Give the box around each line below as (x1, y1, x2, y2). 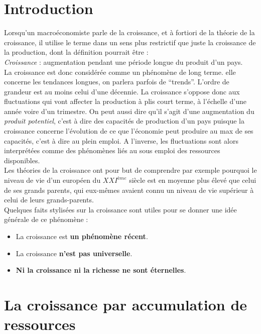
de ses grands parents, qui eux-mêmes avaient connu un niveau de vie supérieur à (4, 184, 254, 195)
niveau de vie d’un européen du (4, 175, 101, 185)
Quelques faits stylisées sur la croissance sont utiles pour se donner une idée (4, 204, 237, 214)
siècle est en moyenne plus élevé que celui (129, 175, 256, 185)
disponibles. (4, 155, 40, 165)
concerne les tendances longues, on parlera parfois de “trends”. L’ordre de (4, 76, 229, 87)
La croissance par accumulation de (4, 294, 247, 314)
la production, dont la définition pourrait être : (4, 47, 149, 57)
